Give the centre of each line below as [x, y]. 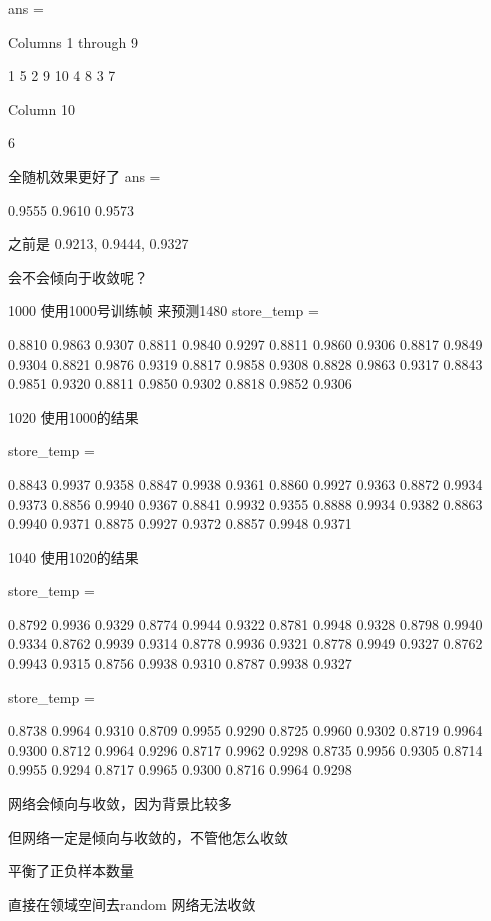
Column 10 [41, 108]
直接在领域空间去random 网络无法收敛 [132, 903]
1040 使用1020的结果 [73, 556]
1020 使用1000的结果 [73, 416]
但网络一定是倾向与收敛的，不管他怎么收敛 [148, 836]
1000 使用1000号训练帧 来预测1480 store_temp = [163, 310]
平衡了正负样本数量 [71, 870]
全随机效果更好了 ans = [84, 175]
